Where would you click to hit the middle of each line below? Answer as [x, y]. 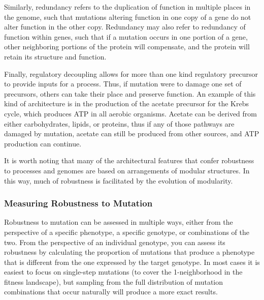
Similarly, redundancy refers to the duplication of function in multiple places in [127, 7]
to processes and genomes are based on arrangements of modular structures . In [127, 170]
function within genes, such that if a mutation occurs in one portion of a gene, [126, 36]
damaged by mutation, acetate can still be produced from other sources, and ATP [132, 133]
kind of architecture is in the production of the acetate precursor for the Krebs [127, 103]
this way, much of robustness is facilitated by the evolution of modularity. [119, 180]
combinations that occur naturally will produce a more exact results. [111, 292]
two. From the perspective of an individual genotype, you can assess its [115, 242]
